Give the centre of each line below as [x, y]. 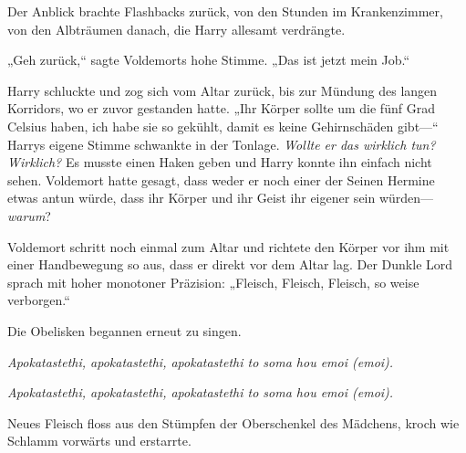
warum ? [29, 215]
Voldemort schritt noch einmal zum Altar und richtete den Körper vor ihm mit [228, 246]
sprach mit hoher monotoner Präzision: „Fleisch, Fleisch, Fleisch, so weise [213, 282]
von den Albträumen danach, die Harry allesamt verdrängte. [176, 29]
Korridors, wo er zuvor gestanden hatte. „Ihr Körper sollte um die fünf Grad [221, 108]
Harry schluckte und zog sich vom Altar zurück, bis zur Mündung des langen [223, 90]
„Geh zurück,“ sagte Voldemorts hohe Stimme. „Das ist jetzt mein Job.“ [209, 60]
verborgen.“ [39, 300]
